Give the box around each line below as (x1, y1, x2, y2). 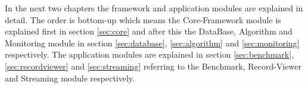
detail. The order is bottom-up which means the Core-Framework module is (5, 13, 281, 26)
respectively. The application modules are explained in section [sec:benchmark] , (5, 48, 294, 61)
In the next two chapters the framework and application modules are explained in (5, 2, 303, 14)
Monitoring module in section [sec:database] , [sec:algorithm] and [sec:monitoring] (5, 36, 300, 49)
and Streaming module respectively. (5, 71, 135, 84)
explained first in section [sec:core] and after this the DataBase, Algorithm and (5, 25, 293, 37)
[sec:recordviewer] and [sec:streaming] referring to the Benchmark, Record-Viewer (5, 59, 302, 72)
